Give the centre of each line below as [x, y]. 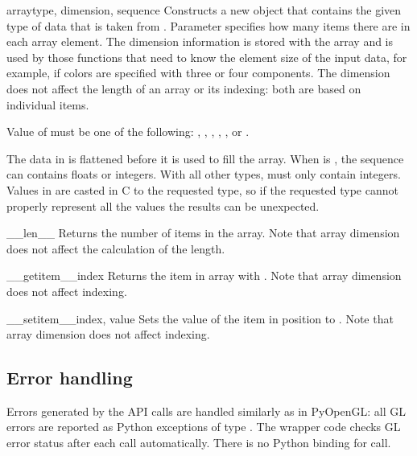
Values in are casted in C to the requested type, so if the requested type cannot [202, 189]
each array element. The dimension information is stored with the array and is [200, 41]
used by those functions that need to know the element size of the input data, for [207, 57]
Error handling [70, 378]
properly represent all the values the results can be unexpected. [163, 205]
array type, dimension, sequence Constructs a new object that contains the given [204, 10]
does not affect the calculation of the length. [116, 248]
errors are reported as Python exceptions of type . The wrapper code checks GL [204, 427]
